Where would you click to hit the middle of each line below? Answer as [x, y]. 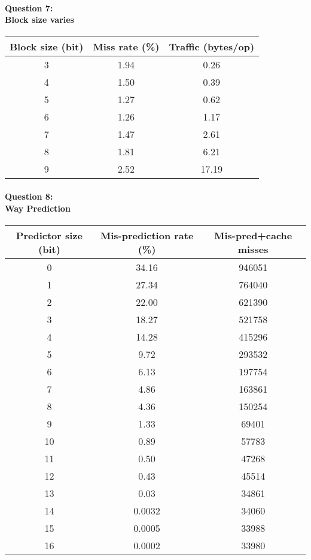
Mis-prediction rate [147, 235]
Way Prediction [38, 208]
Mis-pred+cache [253, 235]
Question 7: [29, 7]
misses [253, 249]
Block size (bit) [47, 47]
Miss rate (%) [126, 47]
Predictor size [49, 235]
